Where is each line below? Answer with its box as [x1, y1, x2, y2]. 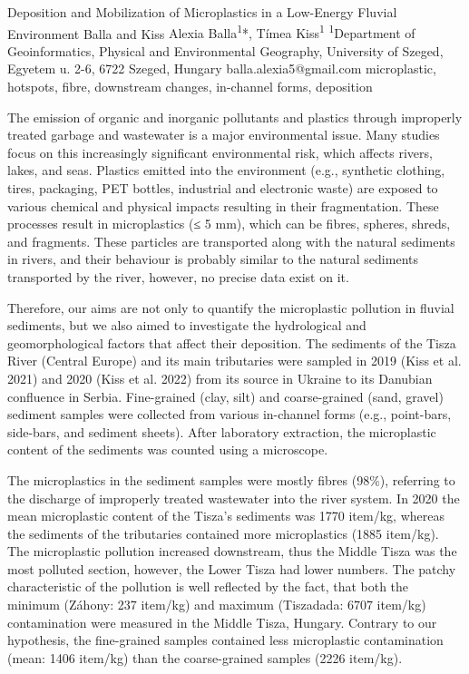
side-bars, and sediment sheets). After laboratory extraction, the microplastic [7, 422, 436, 441]
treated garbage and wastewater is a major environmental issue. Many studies [7, 125, 440, 144]
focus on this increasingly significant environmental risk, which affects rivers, [7, 142, 433, 161]
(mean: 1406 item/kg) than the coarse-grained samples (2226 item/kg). [7, 648, 403, 667]
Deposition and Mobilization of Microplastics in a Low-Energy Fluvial [7, 3, 397, 21]
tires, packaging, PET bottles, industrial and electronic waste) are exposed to [7, 179, 438, 197]
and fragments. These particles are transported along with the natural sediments [7, 231, 455, 250]
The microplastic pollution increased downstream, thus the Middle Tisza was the [7, 542, 457, 561]
